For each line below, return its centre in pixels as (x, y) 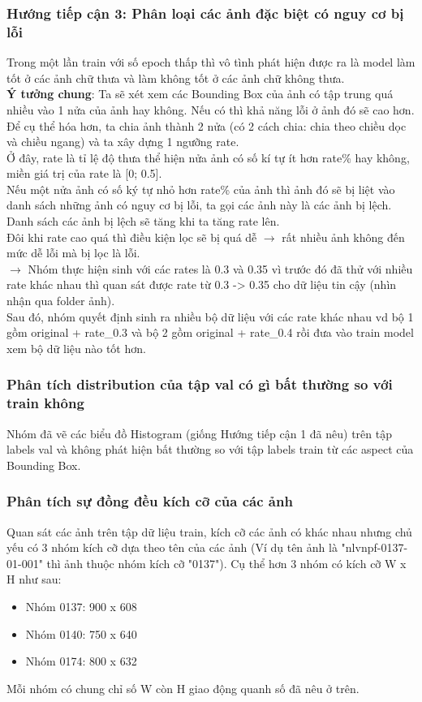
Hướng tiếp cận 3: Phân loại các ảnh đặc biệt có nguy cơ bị (205, 13)
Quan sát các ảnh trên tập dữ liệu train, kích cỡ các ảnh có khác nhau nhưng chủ (209, 531)
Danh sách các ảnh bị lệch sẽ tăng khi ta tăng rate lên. (143, 221)
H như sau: (34, 579)
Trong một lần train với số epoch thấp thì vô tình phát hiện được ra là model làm (211, 62)
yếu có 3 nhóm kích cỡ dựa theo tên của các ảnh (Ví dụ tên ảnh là (172, 547)
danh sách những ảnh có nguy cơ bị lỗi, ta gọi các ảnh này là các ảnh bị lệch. (199, 205)
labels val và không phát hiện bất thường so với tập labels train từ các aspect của (210, 449)
